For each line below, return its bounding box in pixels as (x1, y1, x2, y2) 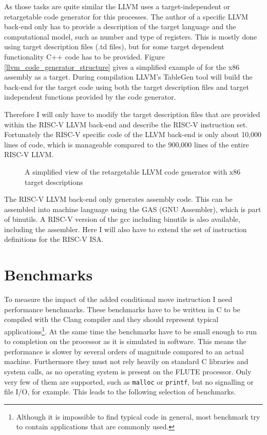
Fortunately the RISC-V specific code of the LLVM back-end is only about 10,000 (4, 129, 262, 140)
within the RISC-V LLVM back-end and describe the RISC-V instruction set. (4, 119, 248, 129)
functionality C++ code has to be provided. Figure (4, 51, 165, 62)
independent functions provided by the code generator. (4, 91, 176, 102)
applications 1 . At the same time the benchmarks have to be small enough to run (4, 324, 257, 336)
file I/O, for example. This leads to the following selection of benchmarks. (4, 386, 236, 397)
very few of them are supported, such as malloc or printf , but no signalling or (4, 376, 254, 387)
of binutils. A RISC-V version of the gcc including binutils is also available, (4, 214, 240, 224)
